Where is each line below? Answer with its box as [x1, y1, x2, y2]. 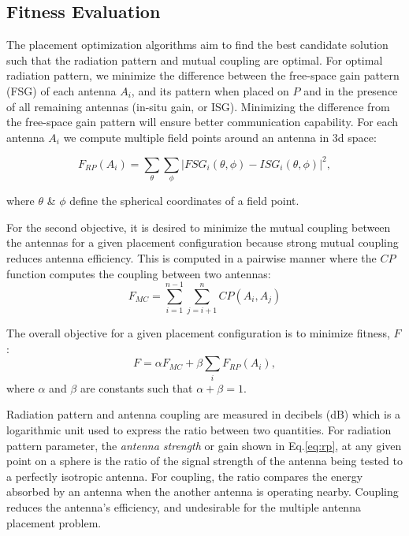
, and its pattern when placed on [131, 82, 289, 99]
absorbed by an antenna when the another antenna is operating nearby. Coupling [6, 483, 399, 500]
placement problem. [6, 514, 102, 530]
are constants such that [80, 379, 193, 396]
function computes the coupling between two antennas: [6, 265, 271, 281]
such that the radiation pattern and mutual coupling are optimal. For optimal [6, 51, 383, 68]
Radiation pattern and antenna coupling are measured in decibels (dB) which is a [6, 406, 401, 422]
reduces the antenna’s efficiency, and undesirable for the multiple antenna [6, 498, 361, 515]
